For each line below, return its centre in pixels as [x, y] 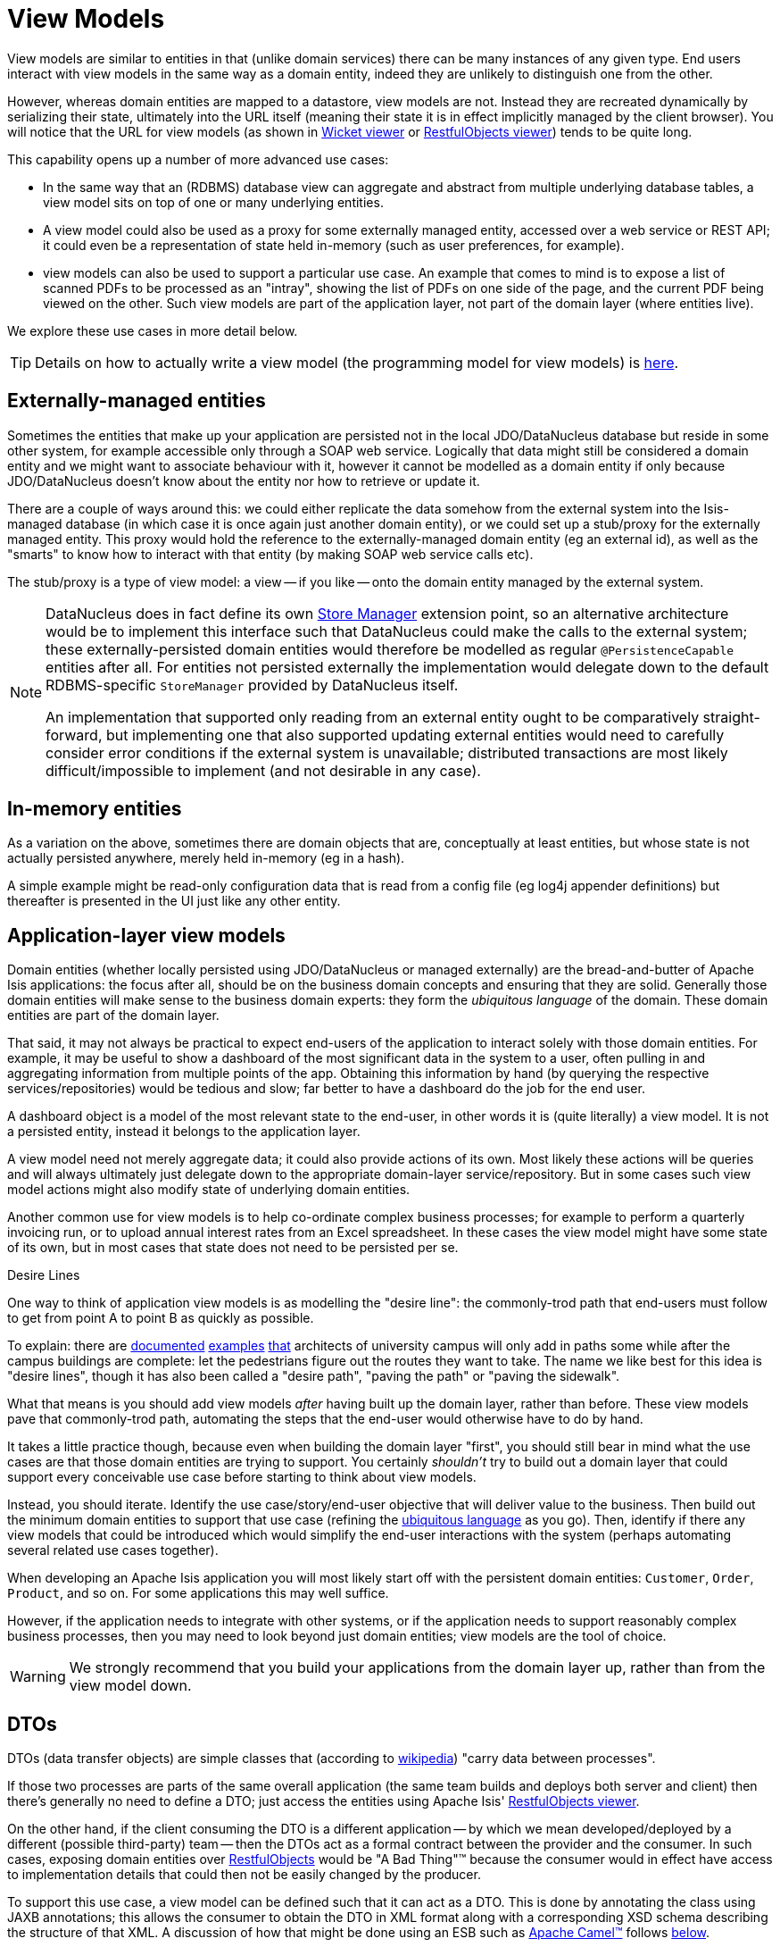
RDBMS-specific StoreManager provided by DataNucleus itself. [252, 685]
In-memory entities [95, 809]
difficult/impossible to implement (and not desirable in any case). [263, 770]
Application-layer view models [146, 935]
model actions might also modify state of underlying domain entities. [209, 1190]
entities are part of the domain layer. [113, 1015]
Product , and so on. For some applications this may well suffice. [198, 1593]
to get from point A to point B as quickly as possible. [161, 1318]
